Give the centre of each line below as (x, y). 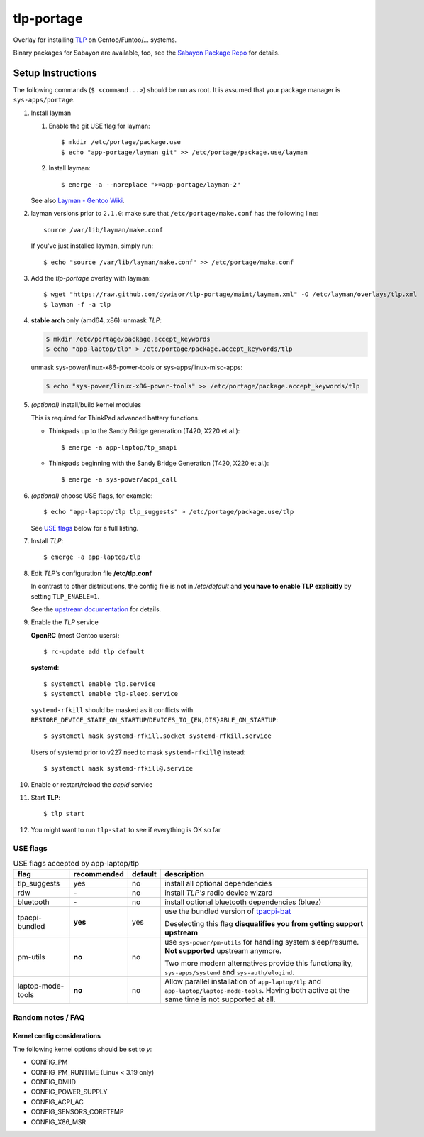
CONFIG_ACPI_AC (57, 1101)
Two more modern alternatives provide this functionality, (259, 964)
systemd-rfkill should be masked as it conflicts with (112, 709)
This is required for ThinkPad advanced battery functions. (115, 418)
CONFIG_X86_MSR (58, 1121)
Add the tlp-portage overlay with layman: (91, 278)
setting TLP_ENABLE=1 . (65, 596)
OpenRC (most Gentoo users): (75, 635)
